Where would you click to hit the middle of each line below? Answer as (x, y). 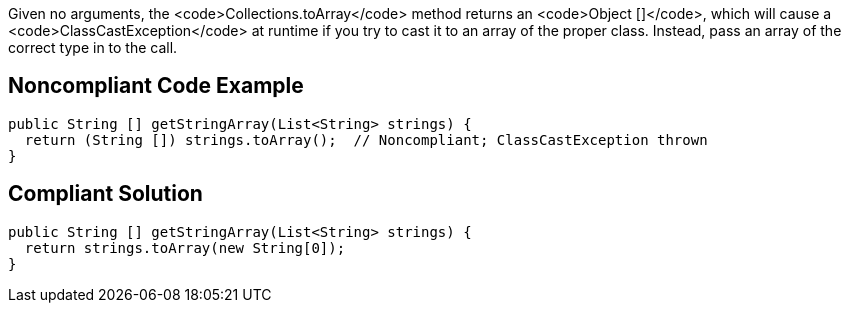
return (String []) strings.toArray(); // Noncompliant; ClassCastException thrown (366, 139)
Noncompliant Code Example (156, 86)
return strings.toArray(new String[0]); (185, 247)
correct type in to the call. (93, 47)
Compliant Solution (105, 194)
